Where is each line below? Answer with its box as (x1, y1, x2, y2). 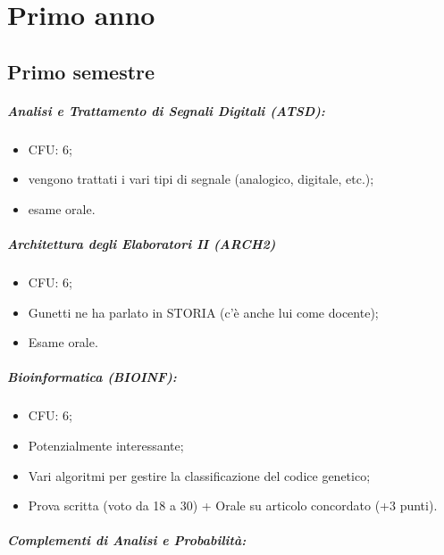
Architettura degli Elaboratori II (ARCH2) (7, 235, 276, 253)
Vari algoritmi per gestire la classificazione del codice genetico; (28, 466, 371, 485)
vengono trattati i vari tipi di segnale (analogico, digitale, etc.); (28, 170, 374, 188)
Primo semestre (7, 57, 155, 85)
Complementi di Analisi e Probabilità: (7, 531, 247, 550)
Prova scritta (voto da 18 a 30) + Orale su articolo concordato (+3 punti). (28, 496, 438, 515)
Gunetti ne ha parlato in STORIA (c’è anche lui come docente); (28, 302, 379, 321)
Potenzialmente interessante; (28, 436, 184, 454)
